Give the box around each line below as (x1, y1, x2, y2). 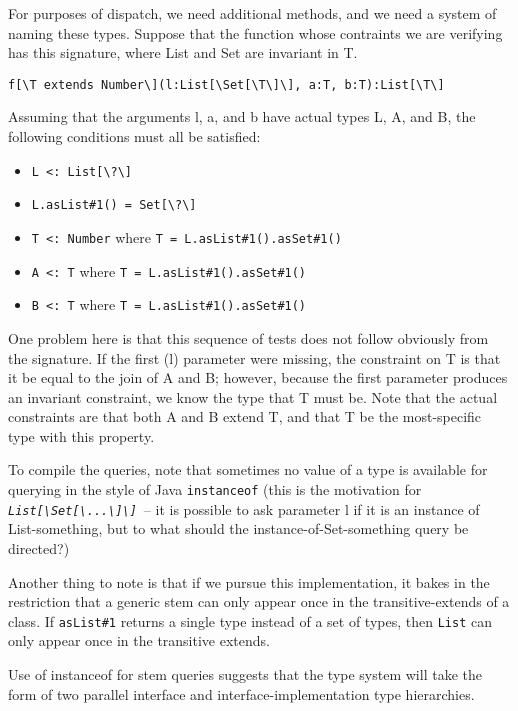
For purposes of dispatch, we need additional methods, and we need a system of (8, 3, 497, 23)
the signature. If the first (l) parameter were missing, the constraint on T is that (8, 347, 501, 368)
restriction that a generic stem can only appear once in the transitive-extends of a (8, 591, 510, 612)
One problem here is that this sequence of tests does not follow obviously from (8, 327, 489, 348)
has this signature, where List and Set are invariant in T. (8, 42, 358, 63)
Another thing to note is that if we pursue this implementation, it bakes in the (8, 571, 490, 592)
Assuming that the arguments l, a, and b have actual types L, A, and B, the (8, 106, 476, 127)
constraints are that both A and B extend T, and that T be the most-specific (8, 406, 482, 427)
